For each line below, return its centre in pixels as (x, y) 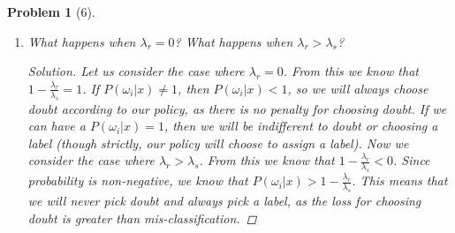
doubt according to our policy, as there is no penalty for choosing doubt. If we (237, 108)
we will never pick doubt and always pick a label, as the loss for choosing (224, 200)
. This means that (400, 180)
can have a (57, 126)
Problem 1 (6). (51, 11)
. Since (412, 160)
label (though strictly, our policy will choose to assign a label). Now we (218, 143)
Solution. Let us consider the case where (136, 71)
